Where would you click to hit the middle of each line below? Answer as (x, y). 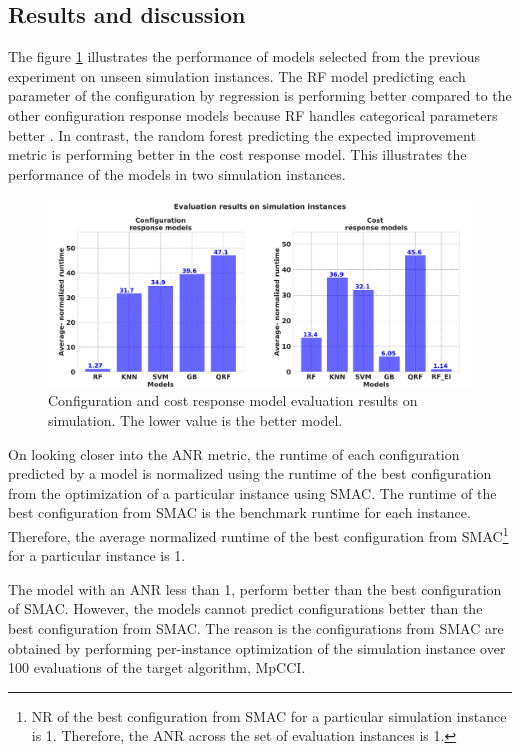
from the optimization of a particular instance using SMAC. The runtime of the (252, 492)
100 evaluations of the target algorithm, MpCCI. (157, 667)
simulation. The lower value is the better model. (195, 419)
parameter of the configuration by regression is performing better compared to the (260, 95)
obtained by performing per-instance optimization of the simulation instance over (257, 647)
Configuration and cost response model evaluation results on (233, 400)
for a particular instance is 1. (97, 555)
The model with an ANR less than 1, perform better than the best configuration (255, 588)
